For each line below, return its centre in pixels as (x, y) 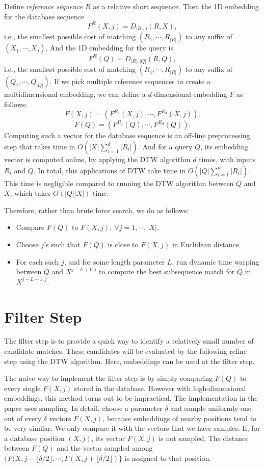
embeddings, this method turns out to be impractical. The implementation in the (131, 398)
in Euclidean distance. (206, 244)
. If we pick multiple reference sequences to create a (130, 81)
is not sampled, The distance (204, 438)
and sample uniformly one (211, 408)
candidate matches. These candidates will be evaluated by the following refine (125, 351)
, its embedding (225, 146)
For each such (37, 261)
